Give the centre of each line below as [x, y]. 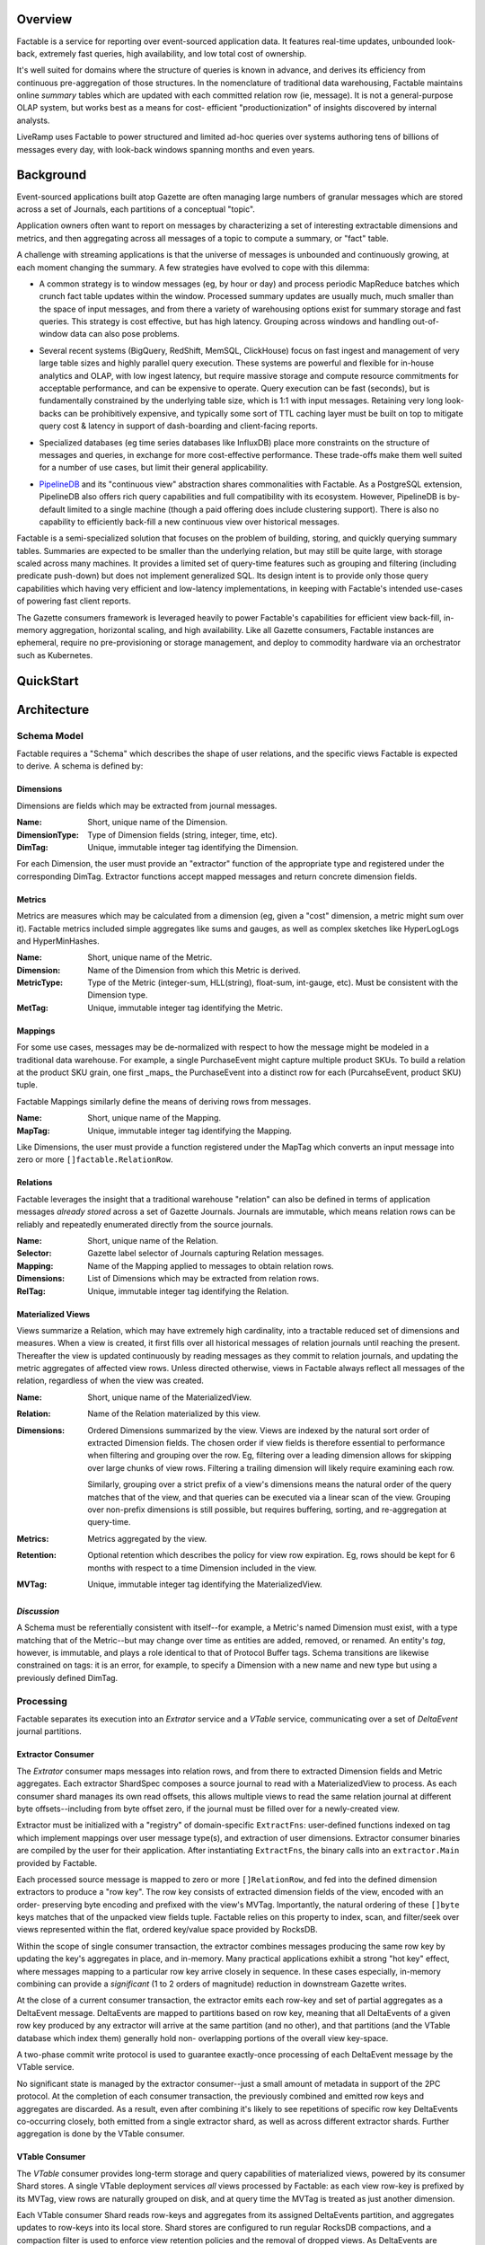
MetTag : [33, 1008]
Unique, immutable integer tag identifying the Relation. [188, 1291]
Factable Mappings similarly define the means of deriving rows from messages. [164, 1101]
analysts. [33, 120]
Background [52, 175]
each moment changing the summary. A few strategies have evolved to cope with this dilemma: [193, 267]
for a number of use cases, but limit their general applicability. [154, 468]
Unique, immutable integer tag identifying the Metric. [185, 1008]
